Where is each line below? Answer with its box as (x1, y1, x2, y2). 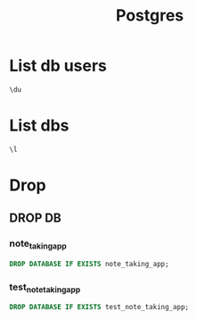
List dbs (9, 115, 70, 135)
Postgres (115, 5, 185, 26)
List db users (9, 55, 107, 76)
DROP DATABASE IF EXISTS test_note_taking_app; (9, 303, 190, 312)
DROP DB (9, 211, 62, 226)
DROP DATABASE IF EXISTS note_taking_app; (9, 259, 169, 268)
